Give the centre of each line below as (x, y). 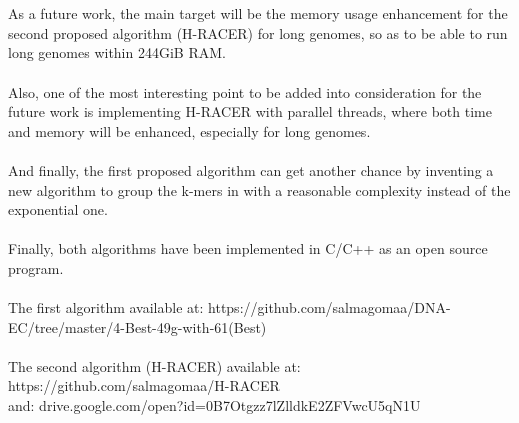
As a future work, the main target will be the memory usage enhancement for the (258, 13)
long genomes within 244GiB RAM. (117, 52)
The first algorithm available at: (106, 307)
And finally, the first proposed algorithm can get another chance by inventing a (251, 169)
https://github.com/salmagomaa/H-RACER (144, 385)
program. (36, 267)
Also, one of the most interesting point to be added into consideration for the (245, 91)
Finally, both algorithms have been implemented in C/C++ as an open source (248, 248)
